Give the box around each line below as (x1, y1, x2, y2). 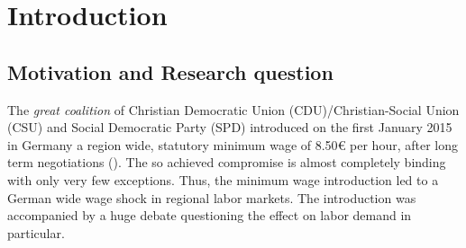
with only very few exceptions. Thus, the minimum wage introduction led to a (7, 170, 439, 189)
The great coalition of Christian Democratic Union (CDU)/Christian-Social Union (7, 100, 460, 119)
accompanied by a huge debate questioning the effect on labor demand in (7, 206, 412, 225)
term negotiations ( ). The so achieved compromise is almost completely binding (7, 153, 446, 172)
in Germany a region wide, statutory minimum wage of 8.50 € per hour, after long (7, 135, 458, 154)
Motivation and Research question (7, 58, 334, 85)
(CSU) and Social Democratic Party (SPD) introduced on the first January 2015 (7, 118, 452, 137)
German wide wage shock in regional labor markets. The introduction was (7, 188, 416, 207)
